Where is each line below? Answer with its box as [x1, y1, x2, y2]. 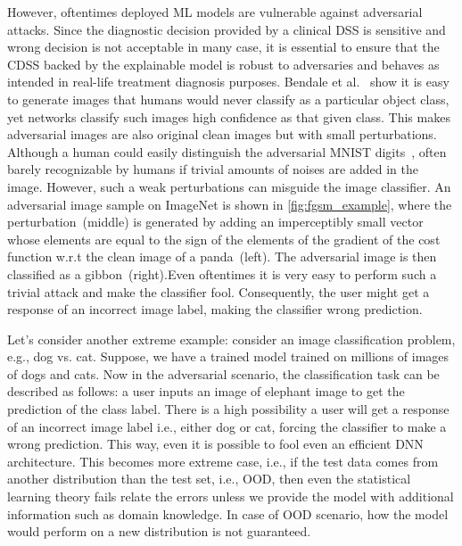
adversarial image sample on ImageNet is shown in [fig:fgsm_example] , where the [7, 194, 452, 213]
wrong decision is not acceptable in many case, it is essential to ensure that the [7, 37, 440, 56]
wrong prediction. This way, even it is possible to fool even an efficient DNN [7, 434, 424, 453]
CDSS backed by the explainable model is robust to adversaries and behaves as [7, 54, 440, 73]
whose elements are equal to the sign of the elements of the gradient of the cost [7, 229, 441, 248]
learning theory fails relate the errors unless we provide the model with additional [7, 487, 454, 506]
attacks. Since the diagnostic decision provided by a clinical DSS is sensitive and [7, 20, 446, 38]
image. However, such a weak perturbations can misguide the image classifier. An [7, 177, 451, 195]
